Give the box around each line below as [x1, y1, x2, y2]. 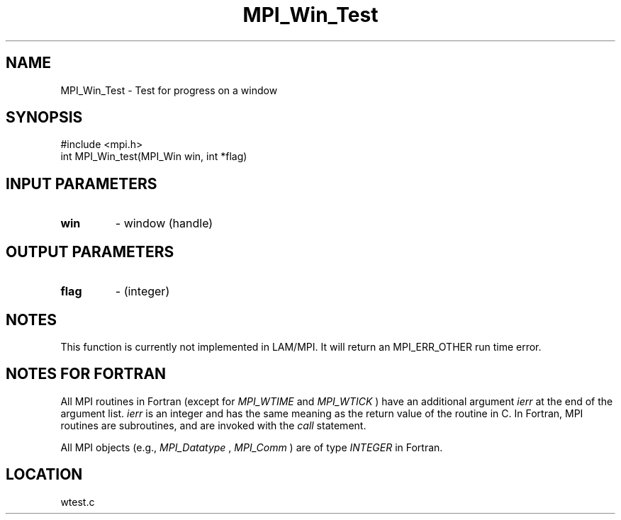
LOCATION [6, 465, 83, 484]
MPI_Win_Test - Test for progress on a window [60, 84, 278, 96]
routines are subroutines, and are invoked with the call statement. [60, 419, 367, 431]
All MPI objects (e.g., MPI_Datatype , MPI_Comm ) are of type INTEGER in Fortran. [60, 441, 443, 453]
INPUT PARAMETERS [6, 174, 157, 193]
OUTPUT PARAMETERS [6, 242, 174, 261]
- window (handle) [115, 216, 213, 231]
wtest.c [60, 495, 95, 508]
